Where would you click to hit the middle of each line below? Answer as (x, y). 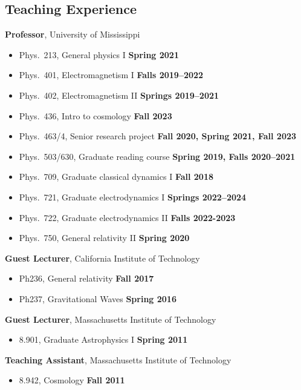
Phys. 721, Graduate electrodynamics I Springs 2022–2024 (133, 197)
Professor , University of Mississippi (73, 34)
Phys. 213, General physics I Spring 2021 (99, 54)
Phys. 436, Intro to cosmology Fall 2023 (95, 115)
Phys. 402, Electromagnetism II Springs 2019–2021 (119, 95)
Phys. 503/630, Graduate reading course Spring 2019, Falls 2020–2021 (157, 156)
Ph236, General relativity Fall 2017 (86, 278)
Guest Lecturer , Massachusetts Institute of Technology (111, 319)
